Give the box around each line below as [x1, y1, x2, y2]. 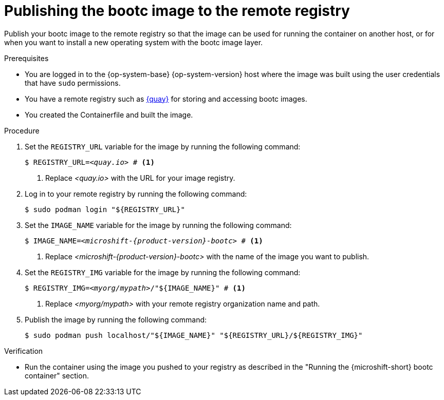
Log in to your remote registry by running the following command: [25, 189, 247, 198]
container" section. [25, 371, 89, 380]
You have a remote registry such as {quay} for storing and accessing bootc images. [25, 94, 307, 103]
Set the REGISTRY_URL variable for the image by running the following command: [25, 142, 301, 151]
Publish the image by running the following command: [25, 315, 207, 324]
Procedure [4, 126, 40, 135]
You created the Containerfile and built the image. [25, 110, 193, 119]
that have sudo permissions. [25, 78, 121, 87]
